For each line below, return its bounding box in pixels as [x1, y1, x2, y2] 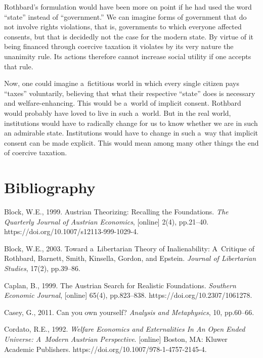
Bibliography [4, 177, 96, 198]
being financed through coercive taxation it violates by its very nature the [4, 41, 234, 52]
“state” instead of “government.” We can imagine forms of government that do [4, 11, 247, 22]
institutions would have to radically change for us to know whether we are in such [4, 117, 258, 128]
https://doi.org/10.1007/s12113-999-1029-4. [4, 226, 139, 237]
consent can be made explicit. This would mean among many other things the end [4, 137, 259, 148]
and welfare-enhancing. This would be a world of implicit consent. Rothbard [4, 98, 241, 108]
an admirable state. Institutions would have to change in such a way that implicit [4, 127, 258, 138]
